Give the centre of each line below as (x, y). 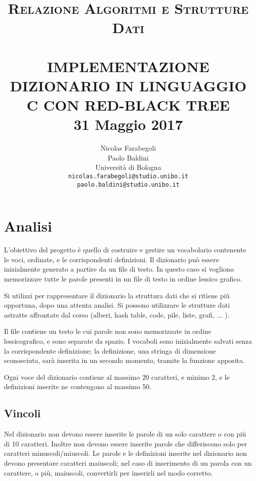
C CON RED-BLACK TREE (128, 105)
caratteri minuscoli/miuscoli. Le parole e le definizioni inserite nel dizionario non (126, 453)
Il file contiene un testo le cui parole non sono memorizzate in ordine (108, 331)
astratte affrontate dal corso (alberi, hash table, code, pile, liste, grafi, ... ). (117, 314)
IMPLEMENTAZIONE (128, 66)
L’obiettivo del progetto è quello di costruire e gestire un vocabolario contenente (125, 250)
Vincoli (22, 413)
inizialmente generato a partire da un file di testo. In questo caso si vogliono (119, 269)
